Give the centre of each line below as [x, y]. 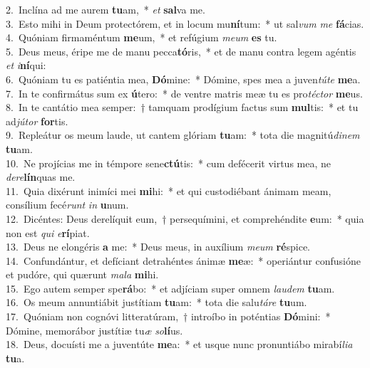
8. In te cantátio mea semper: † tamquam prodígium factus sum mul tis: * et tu [182, 107]
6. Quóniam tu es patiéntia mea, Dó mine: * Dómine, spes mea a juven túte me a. [183, 79]
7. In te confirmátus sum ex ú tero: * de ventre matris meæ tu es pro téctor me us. [184, 93]
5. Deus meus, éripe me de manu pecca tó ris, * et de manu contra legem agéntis [181, 51]
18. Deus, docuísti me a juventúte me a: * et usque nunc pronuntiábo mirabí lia [179, 344]
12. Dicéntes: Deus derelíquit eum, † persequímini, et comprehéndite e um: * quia [185, 218]
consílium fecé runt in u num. [67, 205]
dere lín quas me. [41, 177]
